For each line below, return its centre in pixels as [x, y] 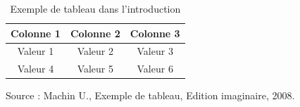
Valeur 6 [155, 69]
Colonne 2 [95, 33]
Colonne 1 [36, 33]
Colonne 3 [155, 33]
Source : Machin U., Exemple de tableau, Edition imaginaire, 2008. [150, 95]
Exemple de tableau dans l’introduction [95, 8]
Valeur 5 [95, 69]
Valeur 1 [36, 51]
